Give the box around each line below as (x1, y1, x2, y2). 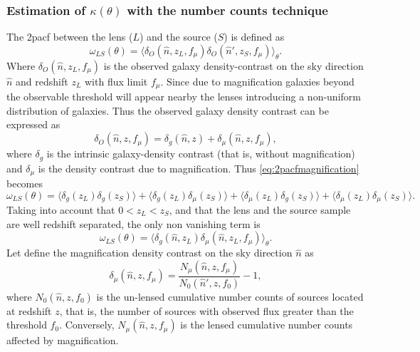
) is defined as (224, 29, 285, 44)
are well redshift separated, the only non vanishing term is (6, 216, 261, 231)
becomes (6, 175, 43, 190)
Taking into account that (6, 202, 115, 217)
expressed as (6, 117, 61, 132)
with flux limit (85, 73, 148, 88)
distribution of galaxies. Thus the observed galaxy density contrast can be (6, 103, 329, 118)
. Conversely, (59, 317, 115, 332)
